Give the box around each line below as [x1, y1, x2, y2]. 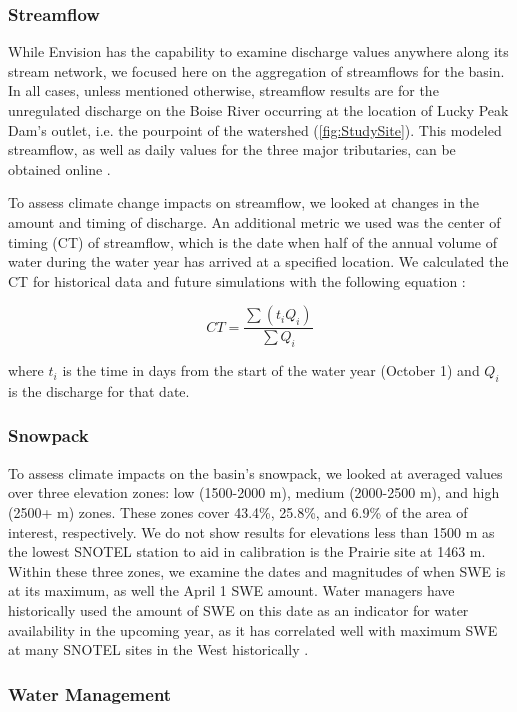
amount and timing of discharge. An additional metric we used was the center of [8, 211, 501, 232]
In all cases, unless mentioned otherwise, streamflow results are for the [8, 80, 439, 101]
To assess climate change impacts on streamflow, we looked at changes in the [8, 192, 480, 213]
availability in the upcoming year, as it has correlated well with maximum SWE [8, 619, 498, 640]
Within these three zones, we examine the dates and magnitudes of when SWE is [8, 560, 506, 581]
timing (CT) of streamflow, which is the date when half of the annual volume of [8, 231, 498, 252]
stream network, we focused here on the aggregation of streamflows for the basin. [8, 60, 505, 81]
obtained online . [8, 158, 111, 179]
